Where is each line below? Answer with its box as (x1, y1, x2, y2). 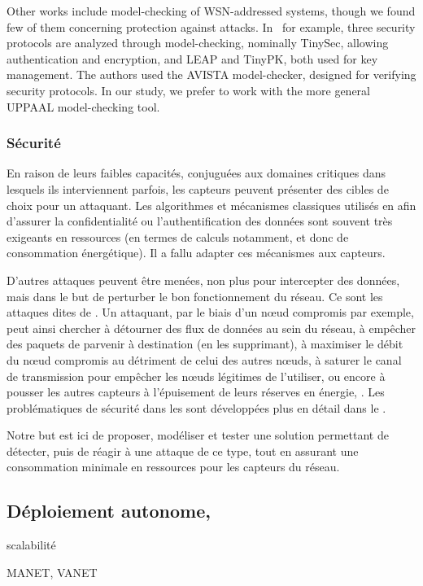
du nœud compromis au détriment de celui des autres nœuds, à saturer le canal (7, 351, 402, 368)
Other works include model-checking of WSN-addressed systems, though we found (7, 2, 416, 19)
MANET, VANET (7, 563, 98, 580)
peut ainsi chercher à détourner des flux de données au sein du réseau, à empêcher (7, 319, 416, 336)
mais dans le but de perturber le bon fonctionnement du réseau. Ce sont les (7, 287, 383, 304)
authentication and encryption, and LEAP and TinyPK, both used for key (7, 50, 378, 67)
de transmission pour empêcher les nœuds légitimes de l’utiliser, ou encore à (7, 367, 386, 384)
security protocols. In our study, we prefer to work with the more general (7, 81, 370, 98)
